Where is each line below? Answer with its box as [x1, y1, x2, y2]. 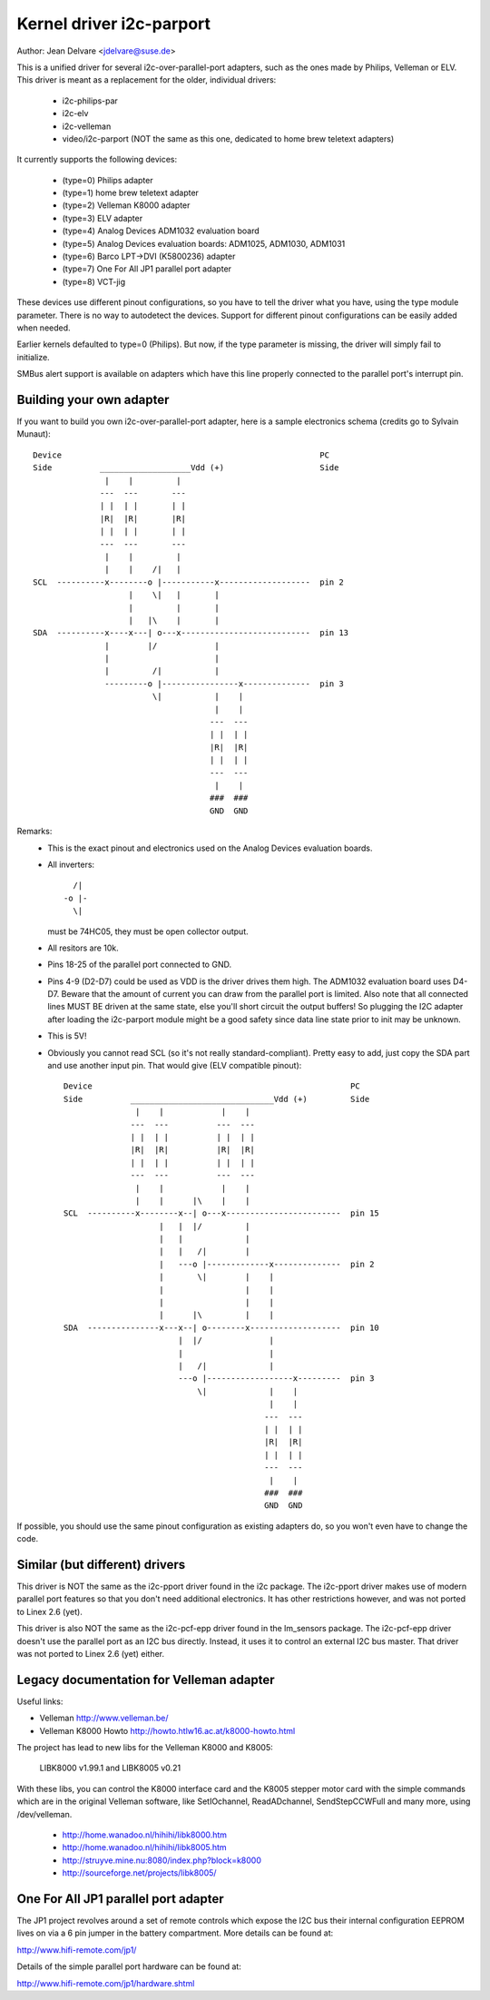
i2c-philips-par [62, 95, 118, 106]
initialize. [16, 351, 50, 362]
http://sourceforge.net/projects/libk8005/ [62, 1867, 217, 1878]
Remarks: [16, 826, 53, 837]
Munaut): [16, 429, 52, 439]
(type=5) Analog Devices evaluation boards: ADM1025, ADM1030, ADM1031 [62, 238, 346, 249]
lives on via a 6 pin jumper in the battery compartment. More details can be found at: [16, 1927, 334, 1938]
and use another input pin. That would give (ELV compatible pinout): [47, 1060, 302, 1071]
